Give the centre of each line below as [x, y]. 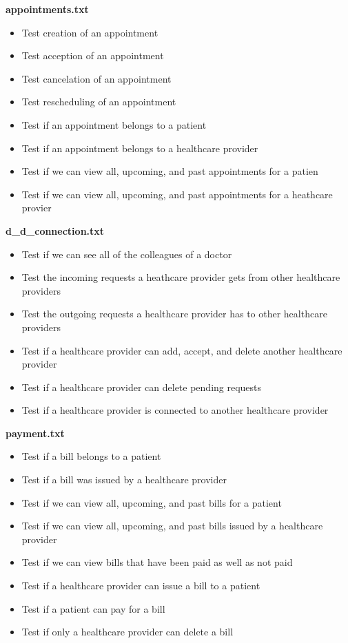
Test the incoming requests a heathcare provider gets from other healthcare [181, 277]
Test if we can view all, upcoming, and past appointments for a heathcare [177, 194]
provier [37, 208]
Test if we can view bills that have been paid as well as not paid [157, 562]
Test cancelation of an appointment [96, 78]
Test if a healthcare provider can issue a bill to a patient [141, 586]
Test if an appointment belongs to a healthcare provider [140, 148]
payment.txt [35, 433]
